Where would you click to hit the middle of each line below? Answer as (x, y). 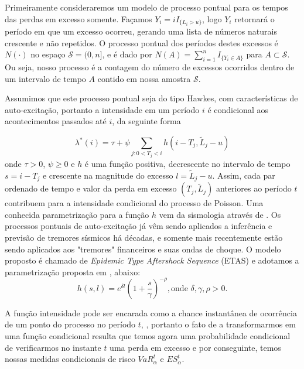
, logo (212, 18)
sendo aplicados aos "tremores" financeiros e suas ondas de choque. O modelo (143, 249)
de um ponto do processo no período (70, 324)
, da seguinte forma (146, 121)
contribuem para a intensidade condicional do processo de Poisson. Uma (134, 203)
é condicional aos (238, 109)
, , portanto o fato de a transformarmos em (218, 324)
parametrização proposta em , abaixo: (73, 271)
